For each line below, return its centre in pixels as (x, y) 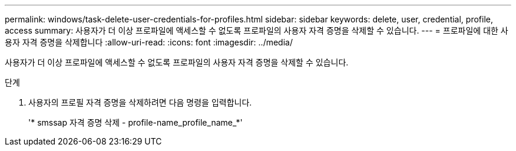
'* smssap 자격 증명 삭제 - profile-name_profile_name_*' (135, 122)
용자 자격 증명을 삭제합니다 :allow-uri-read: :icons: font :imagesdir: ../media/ (149, 42)
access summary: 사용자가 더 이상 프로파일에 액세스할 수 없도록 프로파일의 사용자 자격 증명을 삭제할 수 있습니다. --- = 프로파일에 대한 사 (257, 30)
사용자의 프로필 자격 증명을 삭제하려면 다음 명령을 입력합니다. (140, 102)
